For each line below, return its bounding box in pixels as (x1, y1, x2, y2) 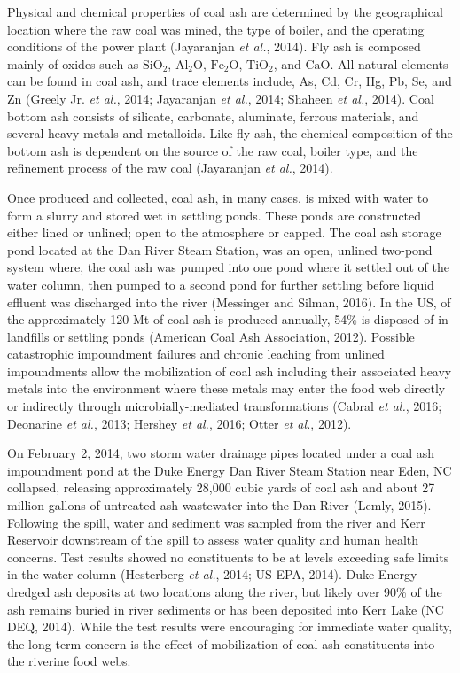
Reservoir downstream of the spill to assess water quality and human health (7, 530, 419, 549)
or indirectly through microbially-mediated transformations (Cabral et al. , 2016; (7, 397, 442, 415)
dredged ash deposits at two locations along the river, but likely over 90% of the (7, 583, 442, 600)
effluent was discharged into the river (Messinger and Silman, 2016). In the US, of (7, 292, 451, 311)
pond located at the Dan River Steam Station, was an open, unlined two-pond (7, 240, 433, 259)
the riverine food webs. (7, 652, 131, 670)
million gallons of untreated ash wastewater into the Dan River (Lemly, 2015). (7, 496, 432, 514)
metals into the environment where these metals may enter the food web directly (7, 379, 446, 398)
